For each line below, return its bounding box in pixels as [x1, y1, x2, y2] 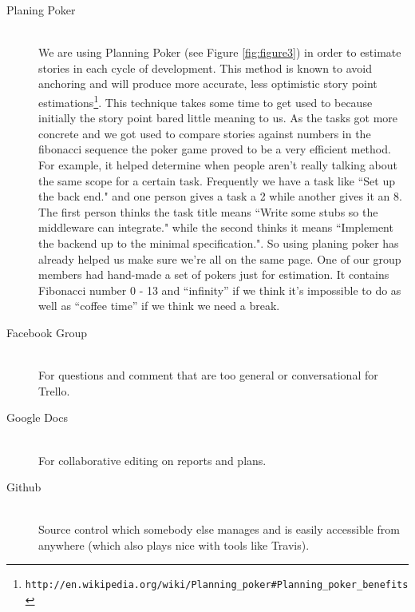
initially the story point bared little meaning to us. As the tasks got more [38, 109, 398, 126]
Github [6, 479, 41, 495]
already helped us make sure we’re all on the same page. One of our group [38, 250, 401, 267]
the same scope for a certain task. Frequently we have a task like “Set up [38, 172, 396, 189]
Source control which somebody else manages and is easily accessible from [38, 521, 400, 538]
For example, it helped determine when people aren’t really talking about [38, 157, 397, 173]
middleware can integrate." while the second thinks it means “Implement [38, 219, 393, 236]
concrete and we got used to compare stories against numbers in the [38, 125, 371, 141]
